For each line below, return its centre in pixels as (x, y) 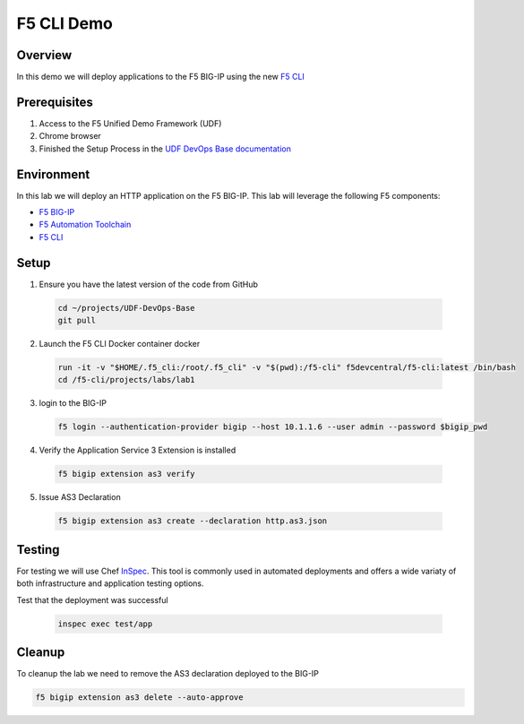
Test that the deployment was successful (93, 599)
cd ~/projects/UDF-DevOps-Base (127, 308)
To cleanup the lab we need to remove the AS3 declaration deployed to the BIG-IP (168, 674)
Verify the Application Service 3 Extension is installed (137, 450)
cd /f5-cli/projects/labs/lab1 (127, 380)
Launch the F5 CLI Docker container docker (120, 344)
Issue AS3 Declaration (80, 497)
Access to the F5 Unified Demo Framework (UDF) (130, 123)
